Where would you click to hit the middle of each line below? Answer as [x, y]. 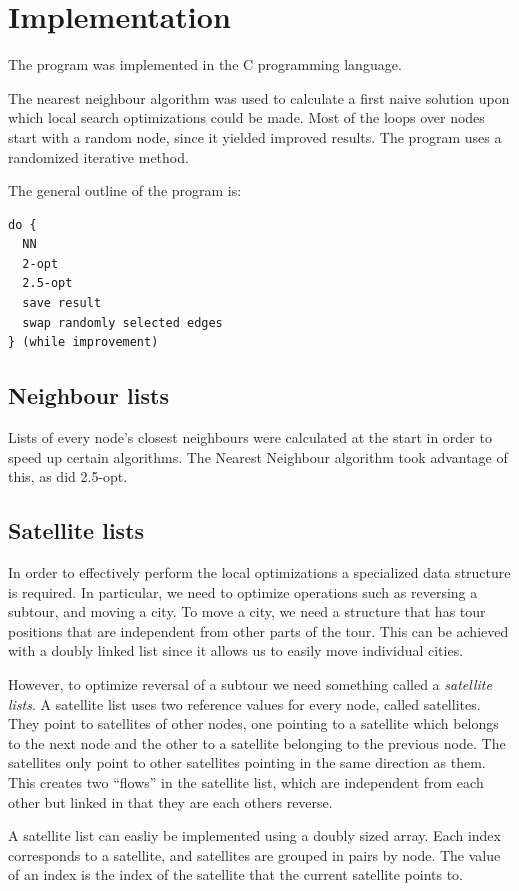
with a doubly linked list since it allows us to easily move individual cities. [236, 650]
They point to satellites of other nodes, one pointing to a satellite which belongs [253, 723]
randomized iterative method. [98, 156]
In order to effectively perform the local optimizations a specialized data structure [259, 572]
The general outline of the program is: [125, 190]
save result [62, 303]
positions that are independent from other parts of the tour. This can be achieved [258, 630]
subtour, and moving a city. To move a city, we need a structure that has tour [247, 611]
